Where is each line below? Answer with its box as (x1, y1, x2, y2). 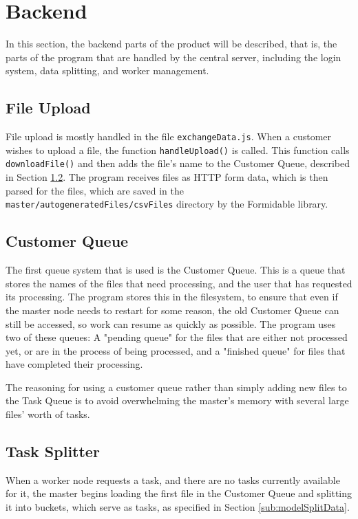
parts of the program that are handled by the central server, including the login (6, 49, 341, 64)
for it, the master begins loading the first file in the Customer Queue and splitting (6, 486, 352, 500)
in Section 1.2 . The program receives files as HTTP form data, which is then (6, 170, 328, 184)
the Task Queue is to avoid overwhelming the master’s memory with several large (6, 393, 349, 408)
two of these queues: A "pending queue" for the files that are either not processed (6, 330, 348, 344)
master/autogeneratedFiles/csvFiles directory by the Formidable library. (6, 197, 328, 211)
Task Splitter (6, 441, 100, 462)
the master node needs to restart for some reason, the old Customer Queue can (6, 302, 339, 317)
